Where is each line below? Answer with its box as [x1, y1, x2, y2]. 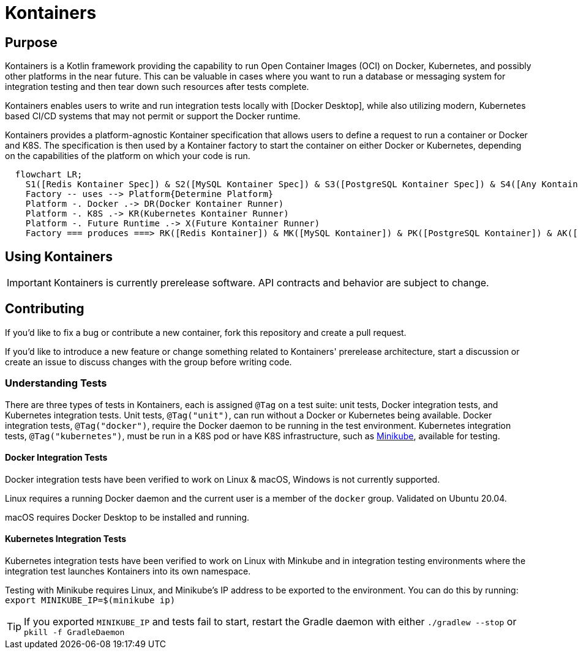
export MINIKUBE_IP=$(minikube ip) [5, 595, 176, 606]
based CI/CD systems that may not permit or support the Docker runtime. [5, 111, 301, 122]
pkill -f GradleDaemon [24, 628, 125, 637]
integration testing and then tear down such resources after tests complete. [5, 81, 309, 92]
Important [7, 277, 51, 289]
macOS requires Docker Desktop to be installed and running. [5, 511, 250, 522]
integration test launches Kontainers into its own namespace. [5, 566, 251, 577]
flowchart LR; [15, 169, 83, 180]
